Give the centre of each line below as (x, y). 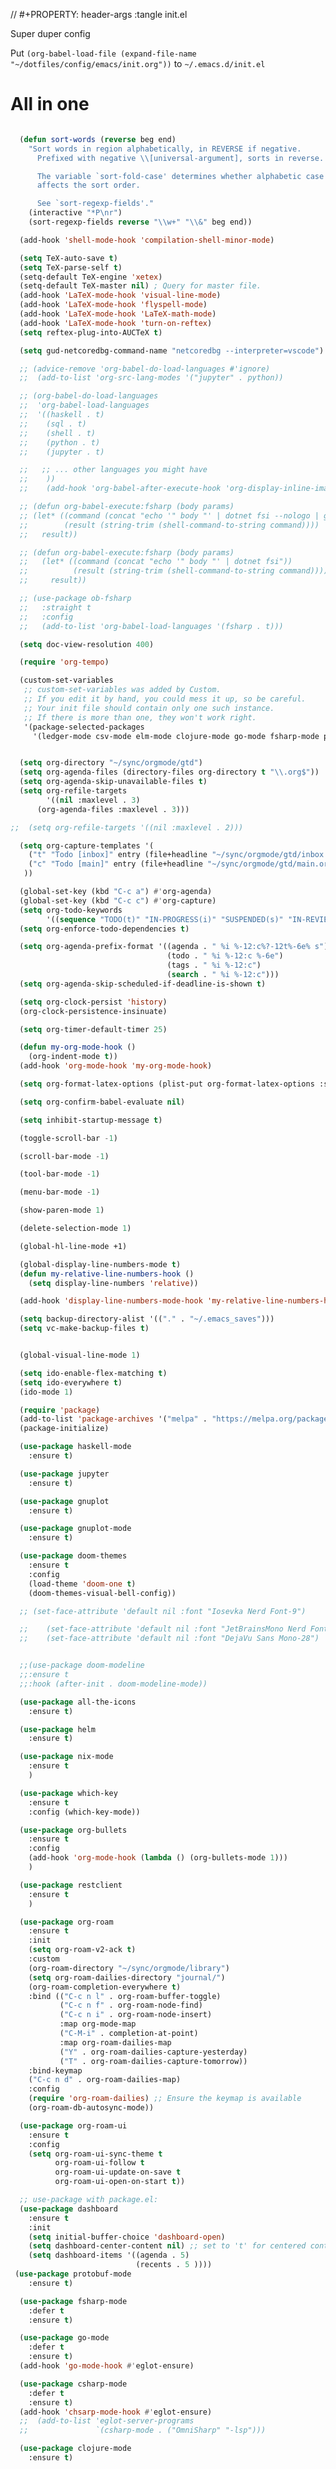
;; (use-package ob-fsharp (75, 599)
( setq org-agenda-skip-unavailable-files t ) (113, 782)
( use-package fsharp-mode (73, 2301)
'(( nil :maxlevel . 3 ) (93, 800)
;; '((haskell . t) (62, 415)
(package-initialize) (64, 1429)
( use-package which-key (68, 1793)
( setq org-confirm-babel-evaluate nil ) (102, 1102)
